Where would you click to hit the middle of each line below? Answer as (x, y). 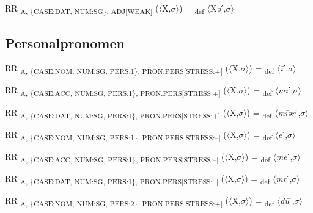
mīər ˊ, (289, 112)
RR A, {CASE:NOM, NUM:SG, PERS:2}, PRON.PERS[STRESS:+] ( (117, 201)
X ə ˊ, (218, 8)
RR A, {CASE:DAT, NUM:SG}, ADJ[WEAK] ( (82, 9)
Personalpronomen (65, 42)
